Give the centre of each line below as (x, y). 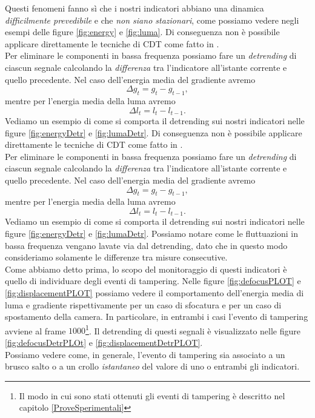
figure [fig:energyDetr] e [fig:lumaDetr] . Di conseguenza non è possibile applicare (154, 132)
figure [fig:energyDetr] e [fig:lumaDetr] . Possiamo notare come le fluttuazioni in (151, 233)
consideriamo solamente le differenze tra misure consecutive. (116, 257)
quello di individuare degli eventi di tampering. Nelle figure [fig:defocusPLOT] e (153, 281)
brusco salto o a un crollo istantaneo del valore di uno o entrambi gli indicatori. (152, 366)
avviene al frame (35, 330)
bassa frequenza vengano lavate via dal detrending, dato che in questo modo (146, 245)
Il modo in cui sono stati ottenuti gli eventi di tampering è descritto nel (152, 395)
